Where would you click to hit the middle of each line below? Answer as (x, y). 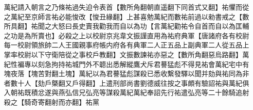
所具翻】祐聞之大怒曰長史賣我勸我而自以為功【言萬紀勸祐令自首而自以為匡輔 (126, 26)
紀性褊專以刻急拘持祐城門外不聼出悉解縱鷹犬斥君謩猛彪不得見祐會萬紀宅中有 (126, 64)
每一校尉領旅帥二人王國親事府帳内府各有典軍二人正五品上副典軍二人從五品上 (126, 45)
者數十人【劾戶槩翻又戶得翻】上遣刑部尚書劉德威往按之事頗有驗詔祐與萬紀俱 (126, 83)
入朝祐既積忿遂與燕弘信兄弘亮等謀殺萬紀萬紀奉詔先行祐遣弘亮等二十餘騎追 (123, 92)
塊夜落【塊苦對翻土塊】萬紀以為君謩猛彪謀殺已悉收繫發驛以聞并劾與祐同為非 (126, 73)
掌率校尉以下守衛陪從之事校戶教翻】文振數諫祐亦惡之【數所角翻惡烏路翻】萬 (126, 54)
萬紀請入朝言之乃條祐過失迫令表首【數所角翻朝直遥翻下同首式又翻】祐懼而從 (126, 7)
